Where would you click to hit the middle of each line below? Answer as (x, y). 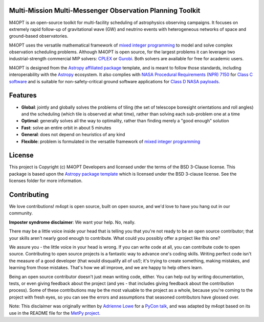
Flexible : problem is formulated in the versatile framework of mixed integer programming (111, 141)
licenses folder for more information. (46, 181)
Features (23, 95)
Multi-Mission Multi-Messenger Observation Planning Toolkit (105, 11)
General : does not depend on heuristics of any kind (73, 135)
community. (21, 213)
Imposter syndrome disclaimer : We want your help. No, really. (72, 222)
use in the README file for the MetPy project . (55, 313)
